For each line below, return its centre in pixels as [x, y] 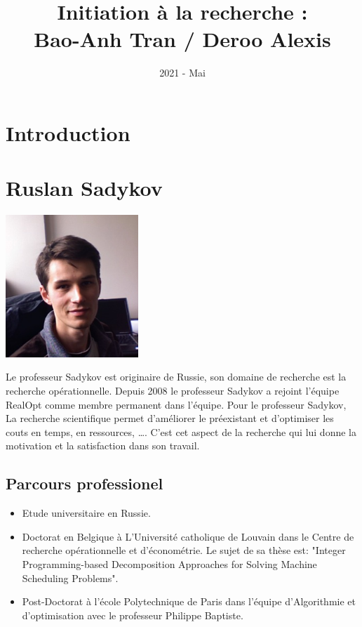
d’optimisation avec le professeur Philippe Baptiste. [133, 615]
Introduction [68, 132]
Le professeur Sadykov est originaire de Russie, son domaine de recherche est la [176, 377]
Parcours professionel [85, 483]
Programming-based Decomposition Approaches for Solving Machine [169, 564]
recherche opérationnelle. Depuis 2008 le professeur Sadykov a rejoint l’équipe [173, 391]
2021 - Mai [182, 73]
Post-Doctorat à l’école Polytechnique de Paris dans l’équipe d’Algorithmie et [189, 601]
